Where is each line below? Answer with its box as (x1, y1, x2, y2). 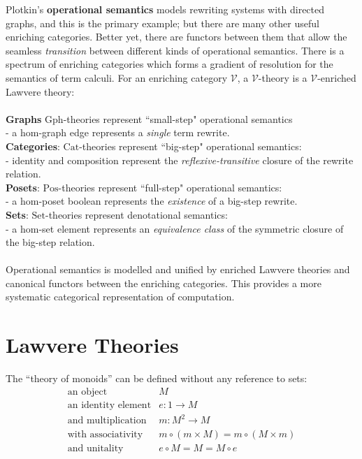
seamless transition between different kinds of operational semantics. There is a (6, 43, 345, 57)
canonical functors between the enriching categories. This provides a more (6, 275, 321, 290)
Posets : (6, 180, 40, 194)
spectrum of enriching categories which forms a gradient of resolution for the (6, 57, 333, 71)
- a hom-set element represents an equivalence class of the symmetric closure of (6, 221, 344, 235)
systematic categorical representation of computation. (6, 289, 235, 304)
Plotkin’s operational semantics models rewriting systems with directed (6, 2, 325, 16)
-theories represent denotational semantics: (45, 207, 228, 221)
